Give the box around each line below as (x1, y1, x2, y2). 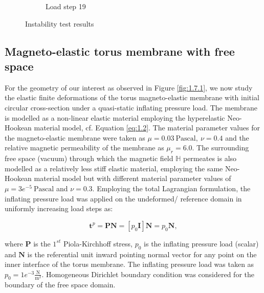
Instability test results (25, 18, 94, 29)
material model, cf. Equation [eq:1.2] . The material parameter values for (34, 122, 260, 133)
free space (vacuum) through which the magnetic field (5, 153, 173, 164)
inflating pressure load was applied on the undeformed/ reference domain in (5, 193, 242, 204)
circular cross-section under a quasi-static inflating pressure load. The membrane (5, 102, 257, 112)
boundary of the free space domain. (5, 279, 116, 290)
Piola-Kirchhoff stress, (63, 238, 133, 249)
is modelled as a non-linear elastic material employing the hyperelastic (5, 112, 225, 123)
